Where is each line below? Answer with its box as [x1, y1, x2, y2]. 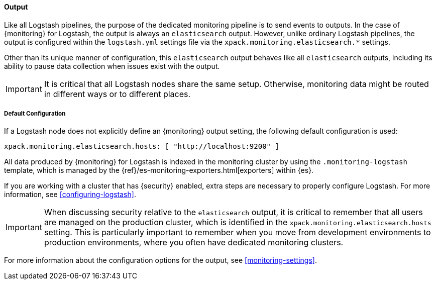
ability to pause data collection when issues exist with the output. [4, 61, 220, 70]
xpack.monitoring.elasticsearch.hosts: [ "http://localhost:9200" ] [4, 142, 279, 151]
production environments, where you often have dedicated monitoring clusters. [44, 237, 344, 248]
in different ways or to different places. [44, 88, 191, 99]
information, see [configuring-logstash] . [4, 190, 136, 199]
